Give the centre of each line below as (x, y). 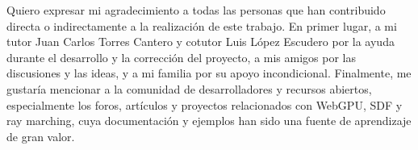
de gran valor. (41, 136)
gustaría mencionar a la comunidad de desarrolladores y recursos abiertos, (189, 88)
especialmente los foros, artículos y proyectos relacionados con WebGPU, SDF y (205, 104)
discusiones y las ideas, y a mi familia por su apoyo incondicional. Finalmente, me (209, 73)
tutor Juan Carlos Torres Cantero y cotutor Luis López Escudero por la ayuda (201, 42)
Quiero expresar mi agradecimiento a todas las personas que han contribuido (196, 10)
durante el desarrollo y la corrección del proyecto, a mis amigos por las (181, 57)
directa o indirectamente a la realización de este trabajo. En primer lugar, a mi (202, 25)
